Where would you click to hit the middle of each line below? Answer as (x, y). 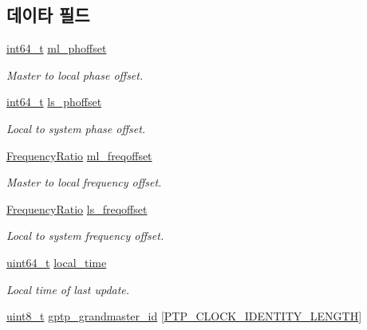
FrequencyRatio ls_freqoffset (77, 208)
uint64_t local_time (57, 262)
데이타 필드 (48, 15)
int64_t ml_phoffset (57, 48)
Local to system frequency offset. (85, 236)
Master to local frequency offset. (84, 182)
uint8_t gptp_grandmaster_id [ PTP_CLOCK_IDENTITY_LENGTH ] (184, 316)
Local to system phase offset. (76, 128)
